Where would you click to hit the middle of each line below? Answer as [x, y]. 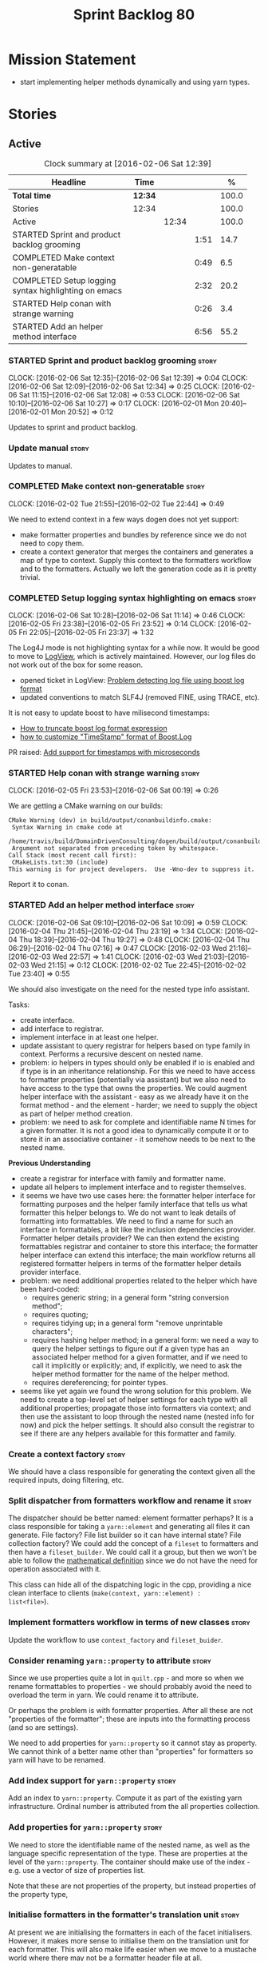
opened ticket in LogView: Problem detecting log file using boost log [132, 681]
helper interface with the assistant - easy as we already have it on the [134, 1096]
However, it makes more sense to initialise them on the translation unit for [129, 1940]
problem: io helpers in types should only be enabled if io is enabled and [137, 1062]
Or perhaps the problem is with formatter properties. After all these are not [131, 1710]
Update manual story [49, 448]
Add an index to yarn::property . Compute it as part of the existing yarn [125, 1798]
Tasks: [19, 1004]
